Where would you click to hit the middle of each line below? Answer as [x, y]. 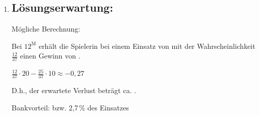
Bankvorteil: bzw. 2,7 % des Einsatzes [70, 107]
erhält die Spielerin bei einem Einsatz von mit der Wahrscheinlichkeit [147, 46]
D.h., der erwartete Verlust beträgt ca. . [74, 90]
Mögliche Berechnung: [46, 29]
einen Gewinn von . [50, 56]
